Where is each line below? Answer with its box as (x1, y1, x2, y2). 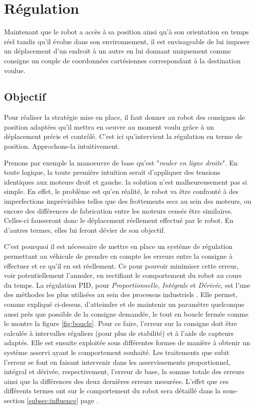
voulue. (4, 65, 26, 75)
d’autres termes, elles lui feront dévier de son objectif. (4, 224, 166, 235)
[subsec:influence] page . (27, 395, 99, 405)
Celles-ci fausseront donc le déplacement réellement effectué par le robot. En (4, 215, 234, 225)
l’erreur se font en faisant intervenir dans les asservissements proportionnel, (4, 356, 230, 367)
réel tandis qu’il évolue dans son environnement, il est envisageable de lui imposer (4, 36, 250, 46)
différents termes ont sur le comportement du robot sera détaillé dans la (4, 385, 221, 396)
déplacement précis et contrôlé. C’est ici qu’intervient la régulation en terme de (4, 131, 242, 141)
